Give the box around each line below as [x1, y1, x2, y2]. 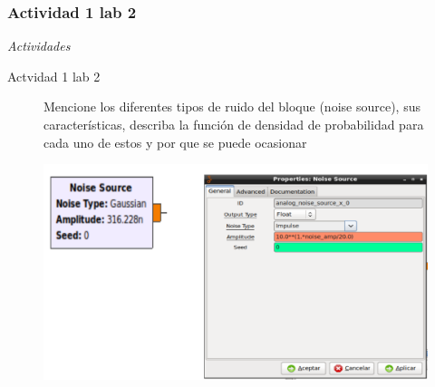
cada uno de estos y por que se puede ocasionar [43, 132, 307, 151]
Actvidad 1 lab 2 [7, 66, 101, 85]
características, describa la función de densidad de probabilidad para [43, 115, 424, 133]
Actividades [7, 36, 71, 55]
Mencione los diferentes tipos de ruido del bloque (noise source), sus [43, 97, 420, 116]
